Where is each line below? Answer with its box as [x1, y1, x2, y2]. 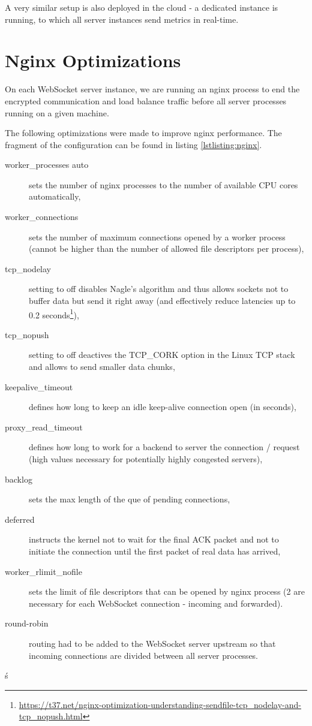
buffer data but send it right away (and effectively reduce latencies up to [29, 294, 296, 307]
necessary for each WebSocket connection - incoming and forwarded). [29, 597, 283, 609]
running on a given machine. [5, 106, 109, 119]
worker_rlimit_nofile [5, 565, 82, 577]
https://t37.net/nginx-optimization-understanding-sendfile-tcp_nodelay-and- [19, 698, 301, 710]
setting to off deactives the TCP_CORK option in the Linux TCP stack [29, 348, 295, 361]
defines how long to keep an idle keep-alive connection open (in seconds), [29, 400, 296, 413]
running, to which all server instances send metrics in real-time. [5, 13, 239, 25]
